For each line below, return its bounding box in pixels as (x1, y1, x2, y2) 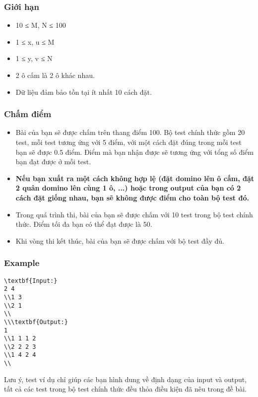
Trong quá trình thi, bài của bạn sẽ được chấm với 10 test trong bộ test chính (15, 209, 253, 219)
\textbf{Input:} (4, 277, 58, 284)
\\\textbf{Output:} (4, 318, 68, 326)
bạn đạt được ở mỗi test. (15, 156, 91, 167)
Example (4, 257, 40, 269)
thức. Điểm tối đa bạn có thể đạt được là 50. (15, 219, 152, 229)
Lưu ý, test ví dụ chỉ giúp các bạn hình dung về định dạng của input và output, (4, 374, 247, 384)
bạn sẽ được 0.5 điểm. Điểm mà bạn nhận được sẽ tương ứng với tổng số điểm (15, 146, 254, 157)
